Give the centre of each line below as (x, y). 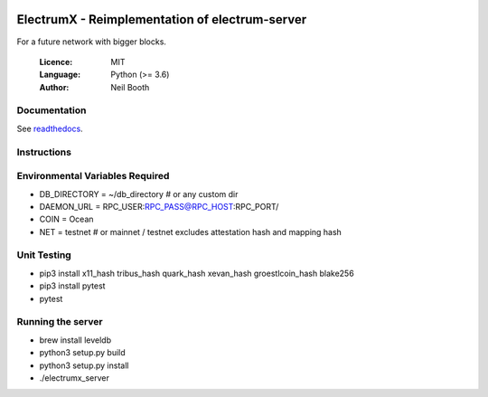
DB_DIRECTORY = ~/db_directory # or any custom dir (139, 194)
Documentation (52, 110)
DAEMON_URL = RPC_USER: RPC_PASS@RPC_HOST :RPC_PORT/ (159, 206)
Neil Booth (130, 87)
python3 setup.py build (82, 353)
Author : (54, 87)
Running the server (60, 322)
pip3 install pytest (72, 286)
